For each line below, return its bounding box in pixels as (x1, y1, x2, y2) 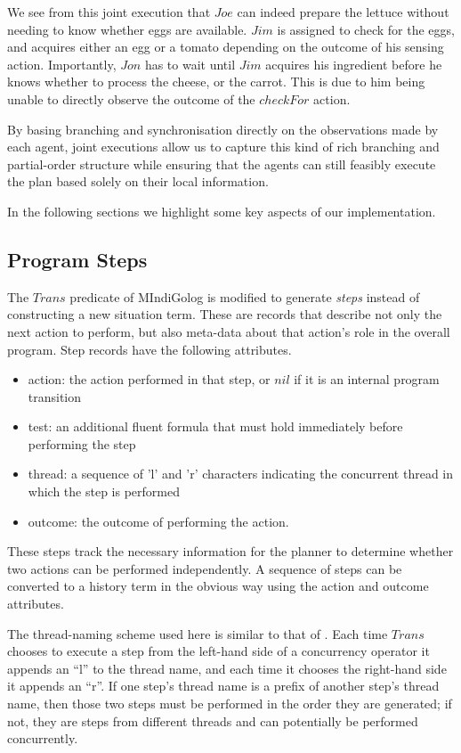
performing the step (28, 434, 136, 453)
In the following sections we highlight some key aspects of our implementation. (7, 201, 436, 220)
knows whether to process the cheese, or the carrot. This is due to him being (7, 72, 425, 91)
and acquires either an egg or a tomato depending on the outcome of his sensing (7, 37, 444, 56)
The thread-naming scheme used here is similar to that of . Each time (7, 624, 388, 643)
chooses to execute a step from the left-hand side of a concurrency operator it (7, 642, 430, 660)
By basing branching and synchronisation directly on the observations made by (7, 119, 439, 138)
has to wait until (144, 54, 236, 73)
